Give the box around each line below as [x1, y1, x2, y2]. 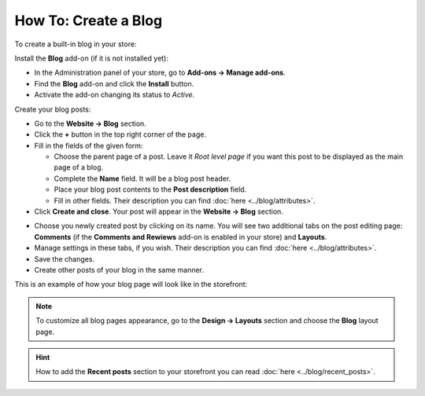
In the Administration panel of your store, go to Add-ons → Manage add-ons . [34, 68, 286, 78]
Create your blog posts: [14, 104, 91, 114]
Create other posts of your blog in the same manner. [34, 265, 205, 274]
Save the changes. [34, 254, 94, 263]
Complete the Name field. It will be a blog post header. [54, 174, 231, 183]
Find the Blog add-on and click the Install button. [34, 79, 194, 88]
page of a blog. [54, 163, 104, 172]
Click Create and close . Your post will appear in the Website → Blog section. [34, 207, 283, 216]
